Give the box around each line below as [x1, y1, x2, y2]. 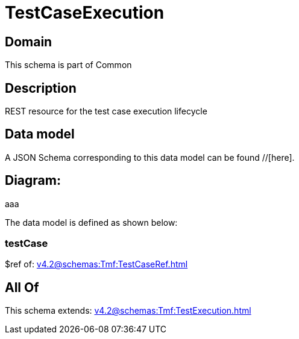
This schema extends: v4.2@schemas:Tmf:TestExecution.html [5, 305, 251, 316]
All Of [5, 279, 39, 295]
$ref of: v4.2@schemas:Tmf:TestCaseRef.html [5, 259, 188, 270]
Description [5, 80, 77, 96]
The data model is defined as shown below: [5, 217, 178, 228]
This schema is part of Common [5, 60, 132, 70]
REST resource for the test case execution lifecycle [5, 106, 207, 117]
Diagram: [5, 173, 61, 188]
